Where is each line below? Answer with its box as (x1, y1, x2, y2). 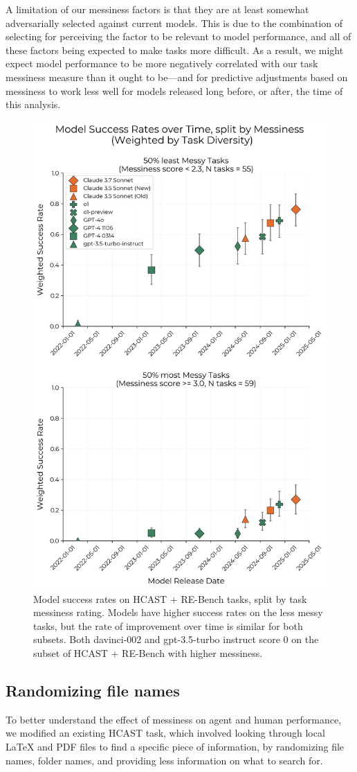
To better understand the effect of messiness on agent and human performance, (6, 712, 342, 726)
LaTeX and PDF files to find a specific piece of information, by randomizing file (6, 739, 345, 753)
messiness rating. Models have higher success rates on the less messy (33, 605, 323, 620)
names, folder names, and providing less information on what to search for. (6, 753, 323, 767)
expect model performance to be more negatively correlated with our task (6, 56, 318, 71)
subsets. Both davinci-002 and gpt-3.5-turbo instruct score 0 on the (33, 632, 319, 647)
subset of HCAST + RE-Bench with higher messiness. (33, 645, 263, 660)
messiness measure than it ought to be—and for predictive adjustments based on (6, 69, 348, 84)
